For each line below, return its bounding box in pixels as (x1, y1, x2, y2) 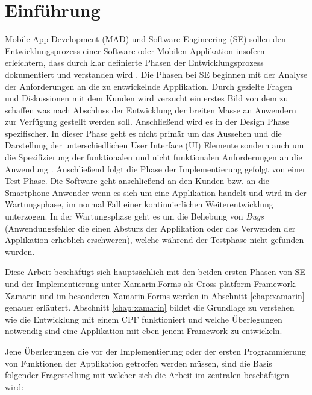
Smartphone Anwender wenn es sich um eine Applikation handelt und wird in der (5, 186, 307, 198)
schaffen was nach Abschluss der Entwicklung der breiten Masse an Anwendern (5, 103, 296, 116)
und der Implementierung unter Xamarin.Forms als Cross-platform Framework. (5, 277, 298, 289)
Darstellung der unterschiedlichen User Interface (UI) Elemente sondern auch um (5, 139, 304, 151)
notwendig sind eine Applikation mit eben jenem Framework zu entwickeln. (5, 324, 282, 337)
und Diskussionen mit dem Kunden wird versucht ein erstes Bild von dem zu (5, 92, 289, 104)
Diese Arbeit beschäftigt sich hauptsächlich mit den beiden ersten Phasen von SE (5, 265, 305, 278)
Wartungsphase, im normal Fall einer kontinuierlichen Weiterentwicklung (5, 198, 273, 210)
